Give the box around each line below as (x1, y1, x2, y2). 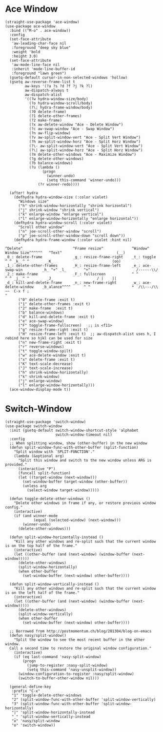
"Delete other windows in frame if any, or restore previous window (14, 501, 156, 505)
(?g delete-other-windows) (29, 156, 84, 161)
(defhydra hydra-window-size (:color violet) (14, 194, 108, 200)
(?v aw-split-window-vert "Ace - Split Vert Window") (29, 135, 141, 140)
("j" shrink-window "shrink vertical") (18, 208, 99, 212)
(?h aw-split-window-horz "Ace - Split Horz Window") (29, 139, 141, 144)
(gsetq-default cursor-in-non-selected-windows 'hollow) (9, 75, 128, 80)
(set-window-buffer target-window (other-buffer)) (22, 479, 128, 484)
